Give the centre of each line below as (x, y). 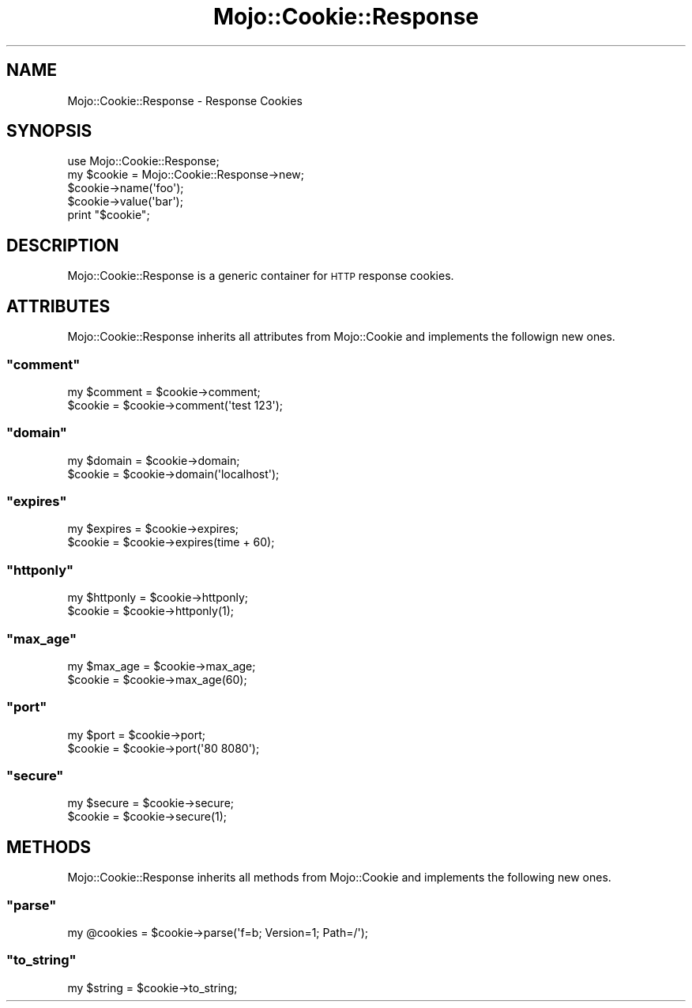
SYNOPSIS (49, 131)
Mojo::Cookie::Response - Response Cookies (185, 100)
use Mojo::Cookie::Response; (143, 161)
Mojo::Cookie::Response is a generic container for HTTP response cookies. (261, 276)
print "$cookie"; (109, 215)
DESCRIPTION (63, 245)
